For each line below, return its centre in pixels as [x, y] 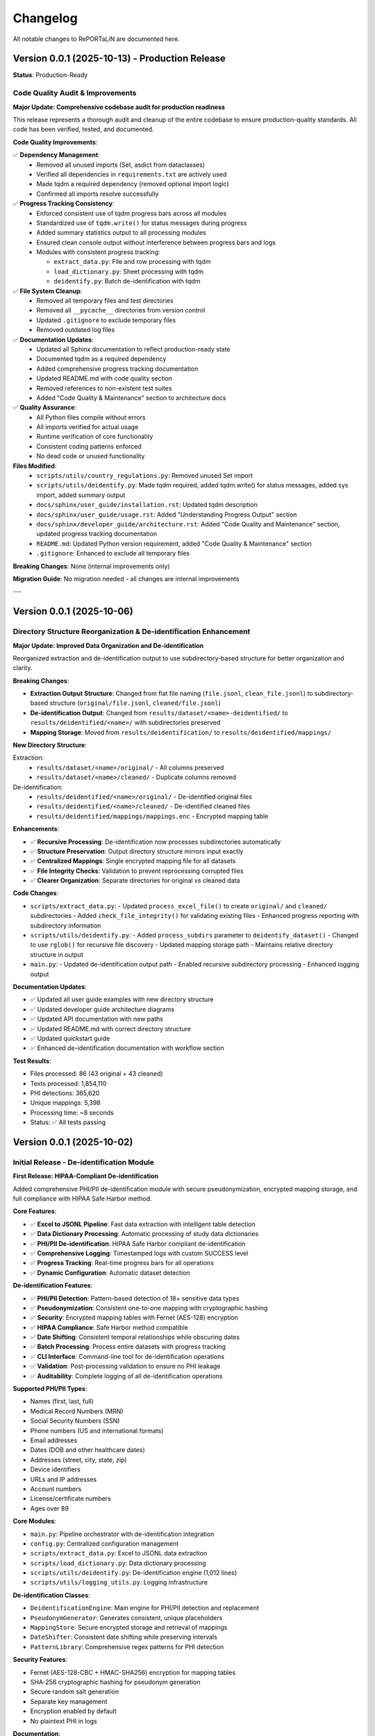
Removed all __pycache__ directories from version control [121, 310]
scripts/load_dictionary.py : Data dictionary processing [118, 1563]
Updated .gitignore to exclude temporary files [106, 320]
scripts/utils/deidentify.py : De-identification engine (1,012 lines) [134, 1573]
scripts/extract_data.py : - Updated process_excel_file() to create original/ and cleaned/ [179, 905]
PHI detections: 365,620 [65, 1093]
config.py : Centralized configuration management [105, 1543]
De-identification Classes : [51, 1595]
